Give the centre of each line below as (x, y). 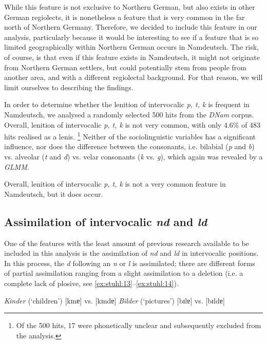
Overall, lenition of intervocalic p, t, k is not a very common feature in (115, 184)
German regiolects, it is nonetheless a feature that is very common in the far (125, 17)
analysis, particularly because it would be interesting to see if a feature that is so (131, 37)
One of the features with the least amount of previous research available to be (127, 243)
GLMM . (17, 166)
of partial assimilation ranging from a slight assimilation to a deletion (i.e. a (124, 273)
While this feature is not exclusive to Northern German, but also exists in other (130, 7)
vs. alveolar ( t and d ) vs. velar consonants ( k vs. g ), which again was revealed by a (133, 156)
